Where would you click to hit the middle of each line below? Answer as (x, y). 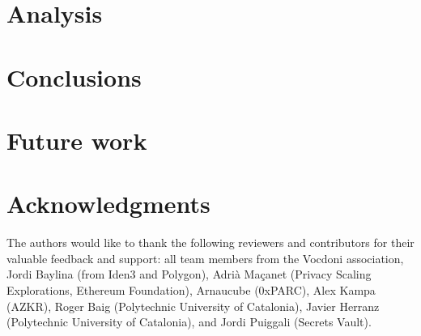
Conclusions (74, 77)
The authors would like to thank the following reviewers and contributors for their (210, 242)
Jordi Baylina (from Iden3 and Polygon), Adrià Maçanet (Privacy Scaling (189, 274)
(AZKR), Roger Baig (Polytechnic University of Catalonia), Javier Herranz (193, 306)
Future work (77, 140)
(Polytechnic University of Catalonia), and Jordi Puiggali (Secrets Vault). (189, 322)
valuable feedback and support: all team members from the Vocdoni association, (205, 258)
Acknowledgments (108, 204)
